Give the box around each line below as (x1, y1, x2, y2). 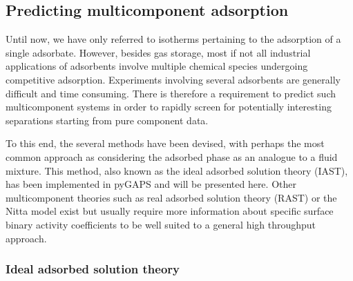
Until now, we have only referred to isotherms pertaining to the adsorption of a (6, 32, 341, 46)
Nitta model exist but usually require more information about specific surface (6, 204, 334, 218)
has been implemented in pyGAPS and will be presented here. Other (6, 177, 296, 191)
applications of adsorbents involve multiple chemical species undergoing (6, 59, 308, 73)
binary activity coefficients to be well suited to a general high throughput (6, 217, 316, 231)
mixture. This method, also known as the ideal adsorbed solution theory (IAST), (6, 163, 348, 177)
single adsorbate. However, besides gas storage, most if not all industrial (6, 45, 311, 59)
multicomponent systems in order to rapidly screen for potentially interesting (6, 99, 332, 114)
